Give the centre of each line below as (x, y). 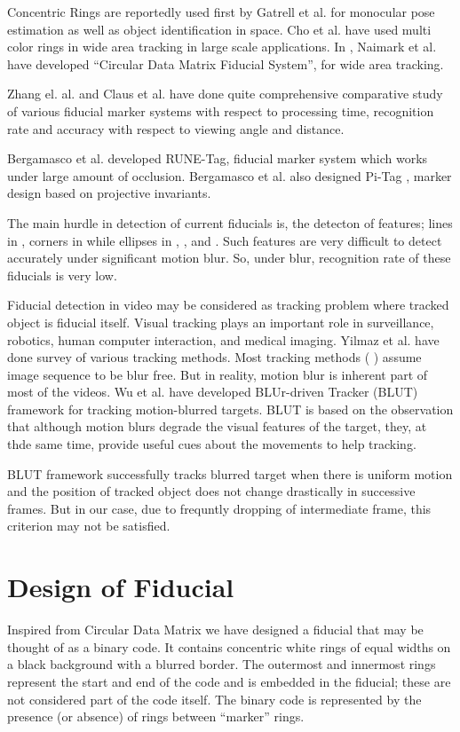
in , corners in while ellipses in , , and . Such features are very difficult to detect (225, 240)
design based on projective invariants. (109, 193)
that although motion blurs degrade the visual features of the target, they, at (217, 426)
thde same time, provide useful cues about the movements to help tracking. (212, 444)
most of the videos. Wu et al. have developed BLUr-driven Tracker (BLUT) (213, 392)
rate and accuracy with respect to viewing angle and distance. (176, 128)
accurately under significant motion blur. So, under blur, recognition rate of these (229, 258)
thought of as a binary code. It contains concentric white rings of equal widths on (229, 646)
